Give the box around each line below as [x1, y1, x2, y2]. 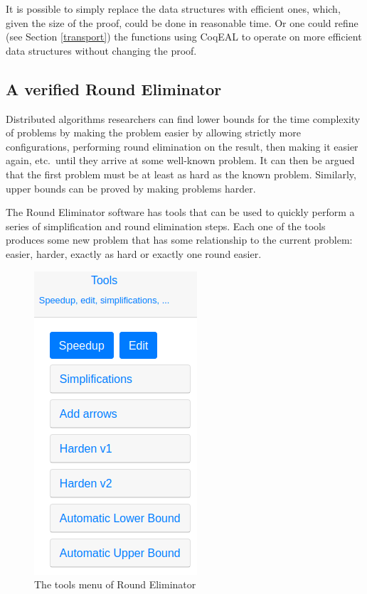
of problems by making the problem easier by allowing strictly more [6, 125, 301, 140]
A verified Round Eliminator [6, 77, 222, 99]
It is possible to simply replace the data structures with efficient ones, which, [6, 1, 341, 16]
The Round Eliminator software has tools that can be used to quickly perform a [6, 205, 355, 220]
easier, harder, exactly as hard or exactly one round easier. [6, 246, 262, 261]
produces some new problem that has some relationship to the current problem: [6, 232, 353, 247]
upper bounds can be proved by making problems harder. [6, 180, 256, 195]
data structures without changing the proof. [6, 43, 197, 58]
